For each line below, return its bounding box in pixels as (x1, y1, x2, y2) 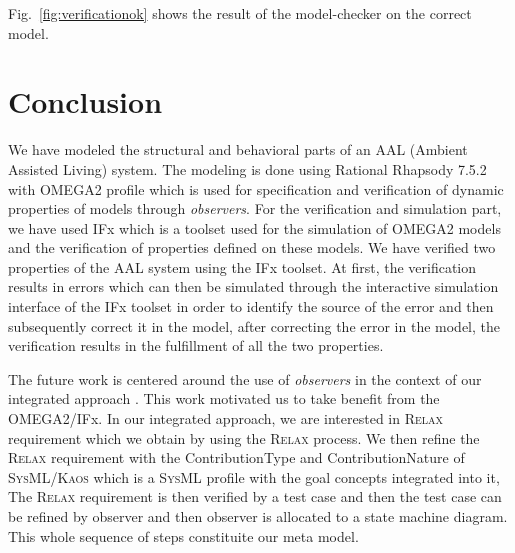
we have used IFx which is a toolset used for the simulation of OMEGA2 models (8, 217, 501, 238)
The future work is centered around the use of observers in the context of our (8, 368, 482, 389)
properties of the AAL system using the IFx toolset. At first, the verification (8, 256, 477, 277)
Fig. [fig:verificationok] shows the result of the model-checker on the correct (8, 3, 472, 23)
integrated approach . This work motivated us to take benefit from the (8, 388, 440, 409)
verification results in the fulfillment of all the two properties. (8, 335, 384, 356)
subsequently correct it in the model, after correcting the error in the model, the (8, 315, 501, 336)
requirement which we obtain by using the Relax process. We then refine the (8, 427, 480, 448)
